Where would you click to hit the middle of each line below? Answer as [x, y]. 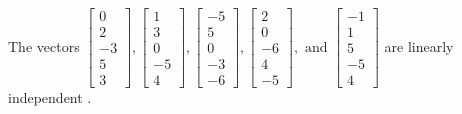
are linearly [419, 45]
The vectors [44, 45]
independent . [50, 97]
